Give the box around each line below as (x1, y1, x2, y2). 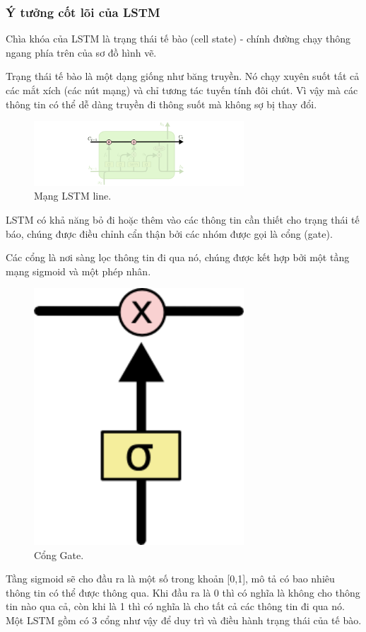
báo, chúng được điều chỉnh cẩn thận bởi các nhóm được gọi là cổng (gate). (6, 226, 333, 241)
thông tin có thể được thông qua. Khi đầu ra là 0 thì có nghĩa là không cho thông (6, 585, 360, 599)
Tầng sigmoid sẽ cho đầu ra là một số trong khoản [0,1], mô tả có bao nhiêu (6, 571, 335, 586)
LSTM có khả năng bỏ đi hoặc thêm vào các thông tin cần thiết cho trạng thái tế (6, 212, 360, 226)
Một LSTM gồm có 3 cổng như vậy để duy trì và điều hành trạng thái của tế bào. (6, 613, 362, 628)
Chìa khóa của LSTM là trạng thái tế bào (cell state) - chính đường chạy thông (6, 31, 350, 46)
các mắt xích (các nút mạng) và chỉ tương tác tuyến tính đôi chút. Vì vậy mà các (6, 83, 358, 97)
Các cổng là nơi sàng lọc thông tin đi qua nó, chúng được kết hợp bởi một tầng (6, 250, 350, 265)
